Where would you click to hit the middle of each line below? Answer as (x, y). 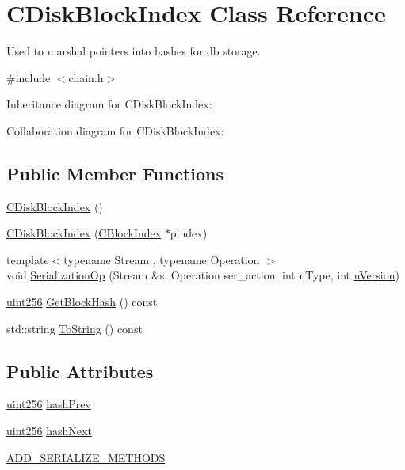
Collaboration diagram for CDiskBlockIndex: (115, 130)
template (28, 259)
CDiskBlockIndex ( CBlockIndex (84, 233)
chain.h (86, 77)
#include (29, 77)
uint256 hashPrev (49, 404)
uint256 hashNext (49, 431)
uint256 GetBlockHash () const (82, 302)
